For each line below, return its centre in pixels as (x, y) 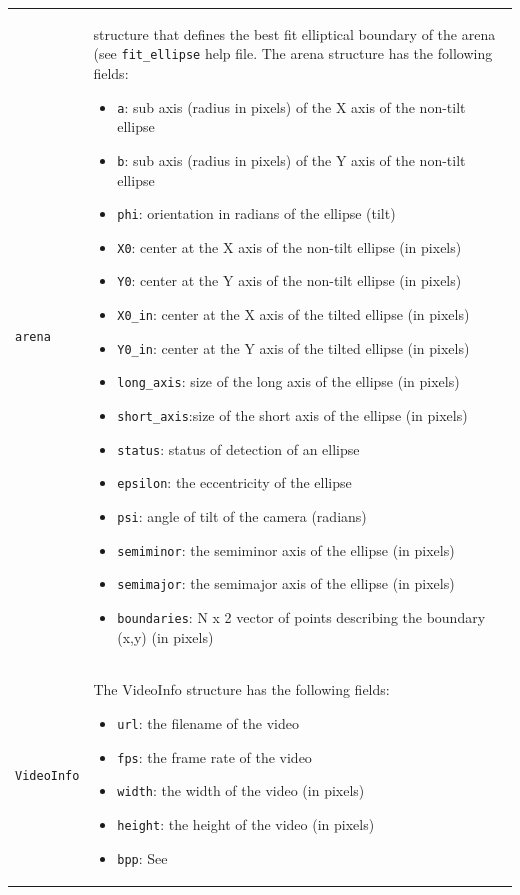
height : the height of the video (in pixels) (246, 824)
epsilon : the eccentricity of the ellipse (234, 482)
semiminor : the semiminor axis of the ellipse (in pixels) (286, 549)
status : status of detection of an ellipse (238, 448)
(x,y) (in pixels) (165, 636)
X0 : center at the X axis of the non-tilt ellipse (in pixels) (289, 246)
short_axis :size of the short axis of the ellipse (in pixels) (292, 415)
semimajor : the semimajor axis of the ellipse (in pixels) (286, 583)
